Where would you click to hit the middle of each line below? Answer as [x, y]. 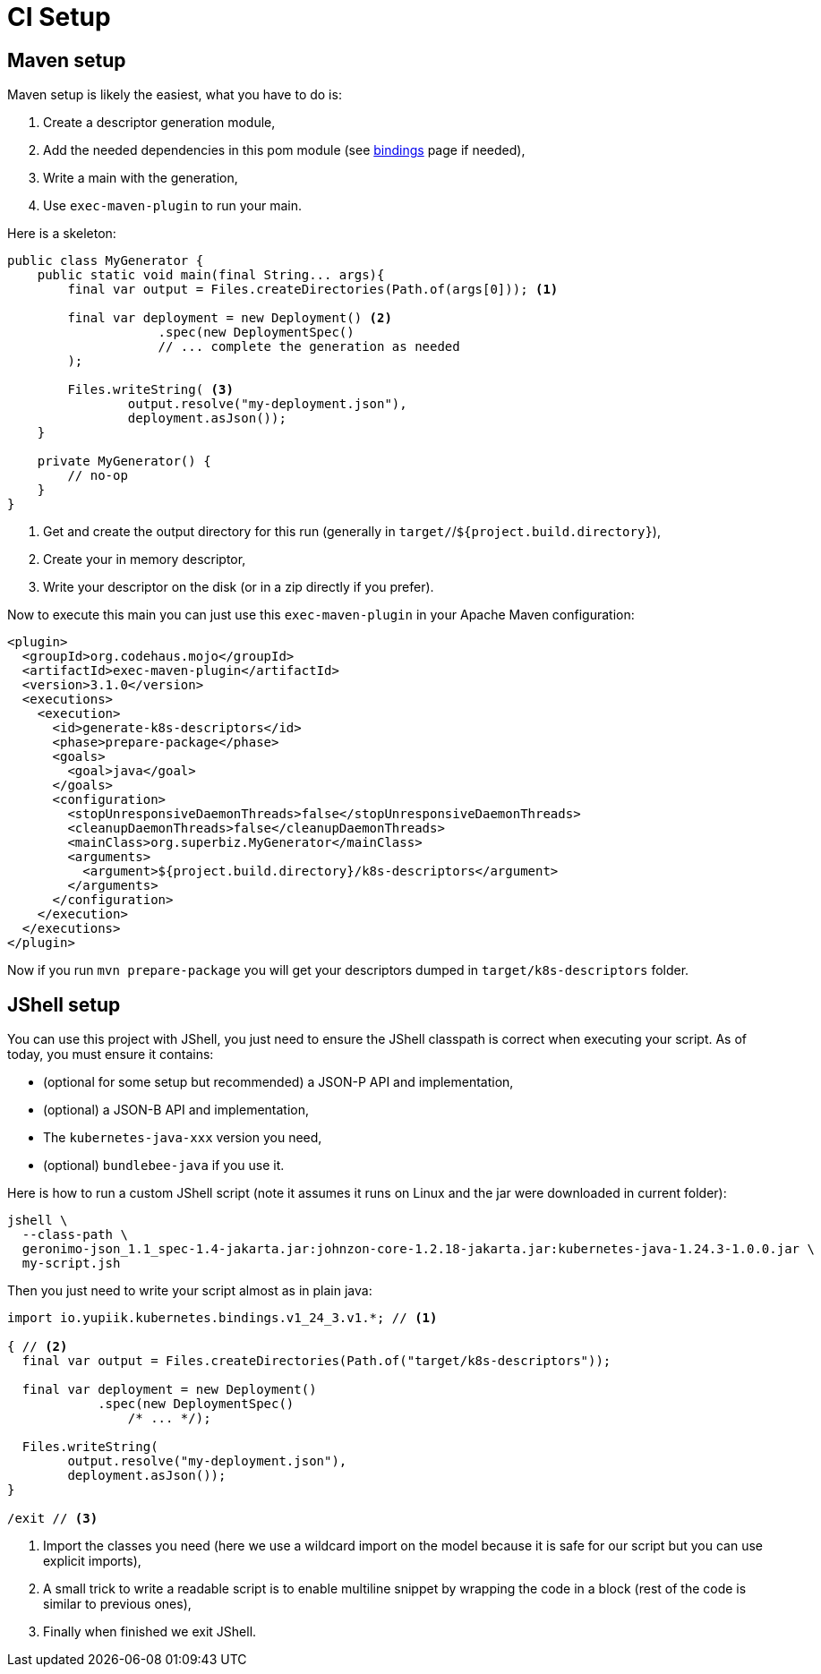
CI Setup [59, 17]
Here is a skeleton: [62, 234]
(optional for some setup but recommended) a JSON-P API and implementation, [278, 1082]
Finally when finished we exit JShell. [150, 1632]
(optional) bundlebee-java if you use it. [164, 1166]
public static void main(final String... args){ [211, 275]
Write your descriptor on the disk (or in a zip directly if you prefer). [239, 587]
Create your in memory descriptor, [145, 559]
